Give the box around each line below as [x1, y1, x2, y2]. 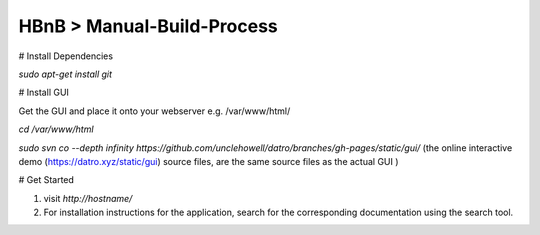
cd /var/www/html [18, 123, 94, 135]
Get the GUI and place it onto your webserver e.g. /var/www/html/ [18, 105, 291, 117]
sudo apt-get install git [18, 68, 113, 80]
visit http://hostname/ [43, 192, 133, 204]
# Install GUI [18, 86, 70, 99]
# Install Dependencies [18, 50, 114, 62]
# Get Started [18, 174, 75, 186]
